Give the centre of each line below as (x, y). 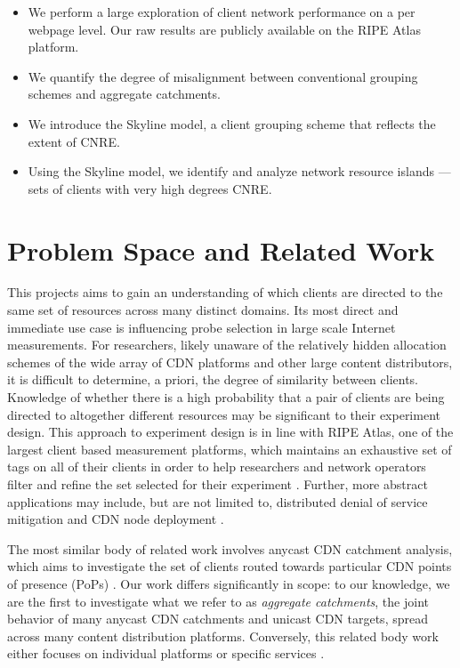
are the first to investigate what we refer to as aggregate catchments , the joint (218, 601)
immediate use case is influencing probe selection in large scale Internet (202, 327)
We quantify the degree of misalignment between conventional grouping (223, 76)
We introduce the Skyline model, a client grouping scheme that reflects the (232, 123)
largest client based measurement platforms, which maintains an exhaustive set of (230, 449)
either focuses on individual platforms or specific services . (166, 653)
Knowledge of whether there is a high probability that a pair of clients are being (226, 397)
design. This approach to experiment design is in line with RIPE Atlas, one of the (230, 432)
